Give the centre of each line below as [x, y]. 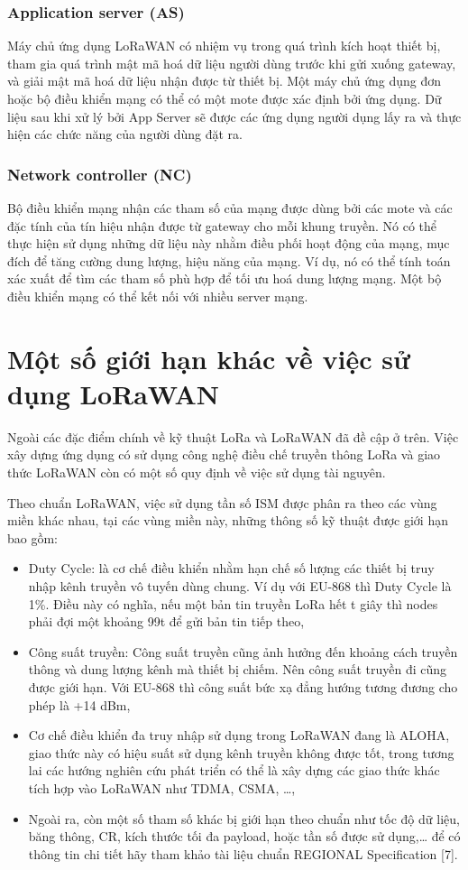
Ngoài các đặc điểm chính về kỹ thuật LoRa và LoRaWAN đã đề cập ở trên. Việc [233, 436]
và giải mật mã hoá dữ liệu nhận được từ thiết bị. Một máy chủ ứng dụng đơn [225, 81]
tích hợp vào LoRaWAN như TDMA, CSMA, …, [162, 787]
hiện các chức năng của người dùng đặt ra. [125, 134]
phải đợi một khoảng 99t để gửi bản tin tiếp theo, [166, 621]
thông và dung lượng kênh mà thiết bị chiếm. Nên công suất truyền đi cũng [238, 669]
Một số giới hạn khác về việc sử [209, 358]
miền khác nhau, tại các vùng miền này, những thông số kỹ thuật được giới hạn [228, 520]
